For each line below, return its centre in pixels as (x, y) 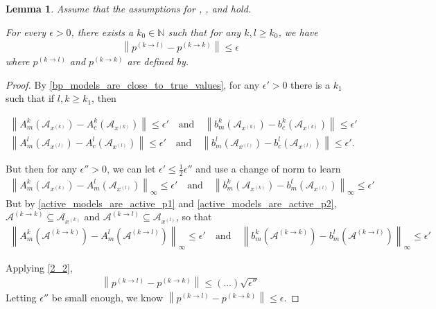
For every (26, 32)
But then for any (41, 169)
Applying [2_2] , (39, 267)
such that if (30, 98)
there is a (310, 84)
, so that (194, 217)
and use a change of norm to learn (268, 169)
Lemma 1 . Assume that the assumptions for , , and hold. (129, 8)
